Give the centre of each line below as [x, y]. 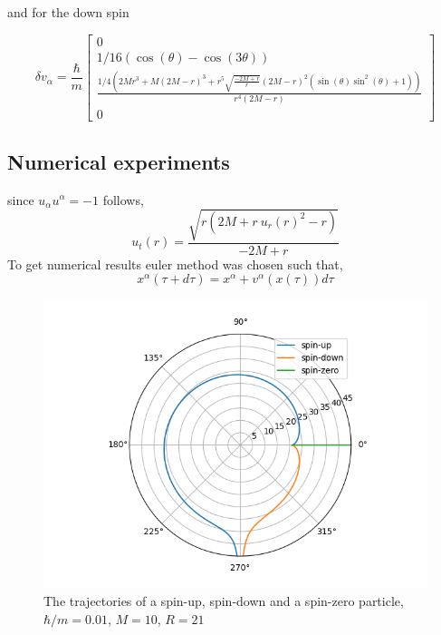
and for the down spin [68, 12]
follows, [123, 199]
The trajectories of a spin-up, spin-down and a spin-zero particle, [224, 600]
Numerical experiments [119, 161]
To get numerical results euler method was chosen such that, [175, 264]
